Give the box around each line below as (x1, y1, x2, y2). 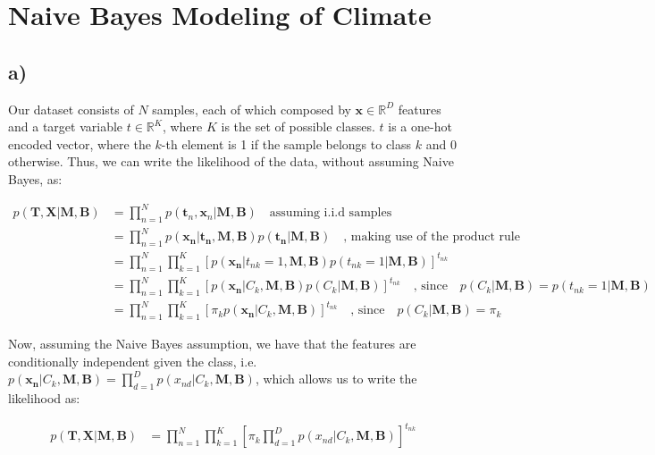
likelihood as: (8, 389, 80, 408)
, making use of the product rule (343, 231, 520, 244)
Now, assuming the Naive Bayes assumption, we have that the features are (8, 334, 416, 353)
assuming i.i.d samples (269, 206, 392, 220)
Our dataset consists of (8, 99, 134, 118)
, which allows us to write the (255, 369, 417, 388)
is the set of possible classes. (221, 117, 375, 136)
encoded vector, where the (8, 134, 151, 153)
